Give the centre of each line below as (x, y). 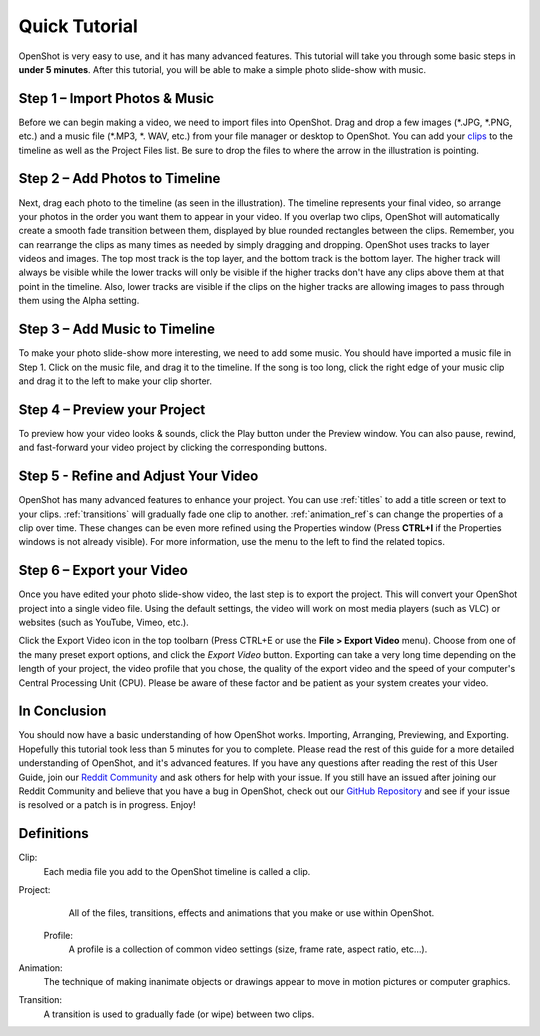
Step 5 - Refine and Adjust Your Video (138, 476)
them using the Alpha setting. (79, 301)
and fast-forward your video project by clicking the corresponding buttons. (173, 447)
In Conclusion (62, 711)
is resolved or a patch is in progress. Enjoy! (107, 805)
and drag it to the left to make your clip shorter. (115, 381)
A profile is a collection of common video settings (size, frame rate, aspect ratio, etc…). (248, 949)
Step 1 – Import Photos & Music (116, 98)
